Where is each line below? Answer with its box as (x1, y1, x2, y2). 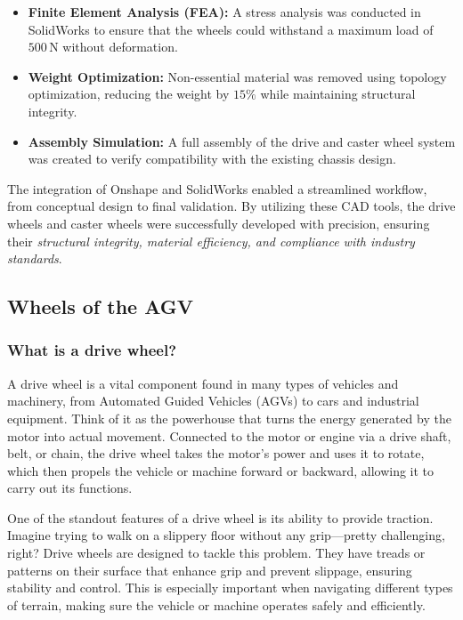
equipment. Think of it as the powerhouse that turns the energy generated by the (7, 408, 451, 427)
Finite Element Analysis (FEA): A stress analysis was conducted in (28, 3, 421, 20)
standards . (7, 249, 62, 268)
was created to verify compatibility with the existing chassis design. (28, 149, 396, 168)
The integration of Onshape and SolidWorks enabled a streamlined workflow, (7, 179, 427, 197)
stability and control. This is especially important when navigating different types (7, 578, 453, 597)
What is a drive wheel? (7, 339, 177, 361)
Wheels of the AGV (7, 293, 194, 320)
